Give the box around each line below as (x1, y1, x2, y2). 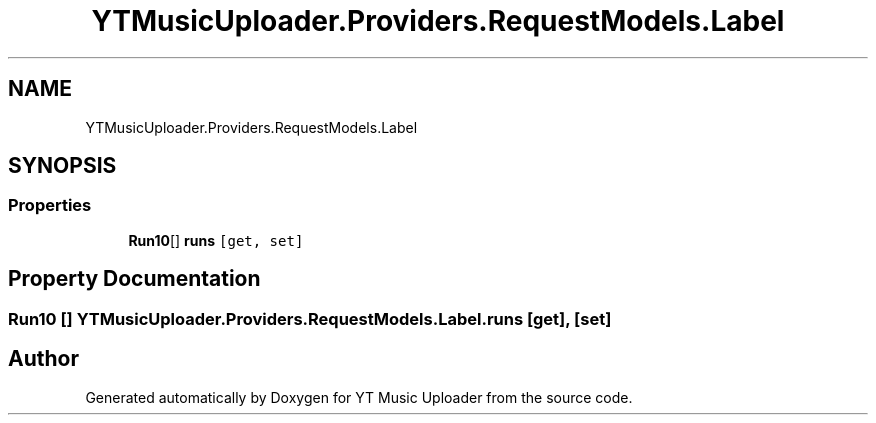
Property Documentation (8, 266, 261, 292)
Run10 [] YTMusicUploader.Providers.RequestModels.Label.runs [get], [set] (8, 308, 612, 329)
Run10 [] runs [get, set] (128, 231, 304, 249)
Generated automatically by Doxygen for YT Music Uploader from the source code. (85, 388, 633, 406)
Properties (8, 195, 92, 216)
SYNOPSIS (8, 153, 117, 179)
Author (8, 346, 79, 372)
